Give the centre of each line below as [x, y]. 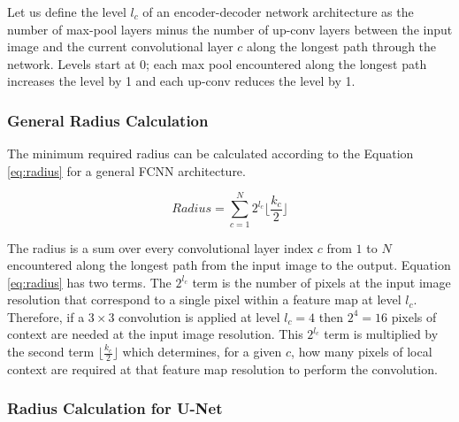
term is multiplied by [381, 334]
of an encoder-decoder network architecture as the [278, 12]
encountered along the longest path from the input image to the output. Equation [229, 265]
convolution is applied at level [199, 316]
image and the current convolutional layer [120, 46]
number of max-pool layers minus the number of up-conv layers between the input [230, 29]
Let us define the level [67, 12]
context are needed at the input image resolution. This [155, 334]
